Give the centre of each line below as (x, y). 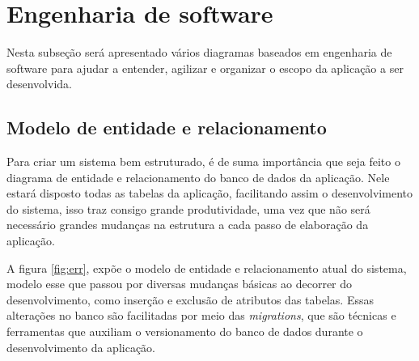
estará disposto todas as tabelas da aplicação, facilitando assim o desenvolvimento (209, 193)
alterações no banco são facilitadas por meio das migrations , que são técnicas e (201, 315)
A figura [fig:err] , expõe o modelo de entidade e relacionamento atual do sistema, (207, 268)
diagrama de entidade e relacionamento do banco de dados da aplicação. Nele (198, 177)
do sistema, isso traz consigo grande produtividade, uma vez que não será (188, 208)
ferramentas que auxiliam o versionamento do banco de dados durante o (185, 331)
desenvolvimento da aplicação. (81, 347)
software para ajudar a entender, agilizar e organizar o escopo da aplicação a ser (205, 68)
